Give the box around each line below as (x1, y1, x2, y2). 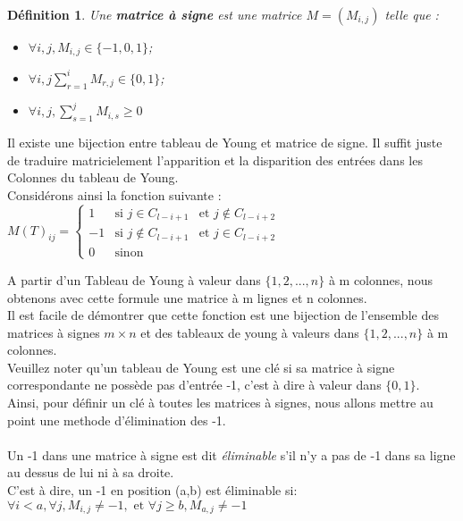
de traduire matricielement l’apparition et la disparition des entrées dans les (7, 150, 423, 169)
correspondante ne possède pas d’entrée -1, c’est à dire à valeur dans (7, 375, 382, 394)
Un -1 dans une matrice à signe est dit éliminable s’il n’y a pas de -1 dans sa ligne (7, 445, 456, 464)
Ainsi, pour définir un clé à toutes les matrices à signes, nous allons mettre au (7, 393, 434, 412)
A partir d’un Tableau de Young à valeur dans (7, 270, 261, 289)
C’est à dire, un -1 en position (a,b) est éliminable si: (7, 481, 298, 500)
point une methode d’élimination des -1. (7, 410, 226, 429)
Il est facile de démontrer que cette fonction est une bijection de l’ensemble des (7, 306, 439, 324)
